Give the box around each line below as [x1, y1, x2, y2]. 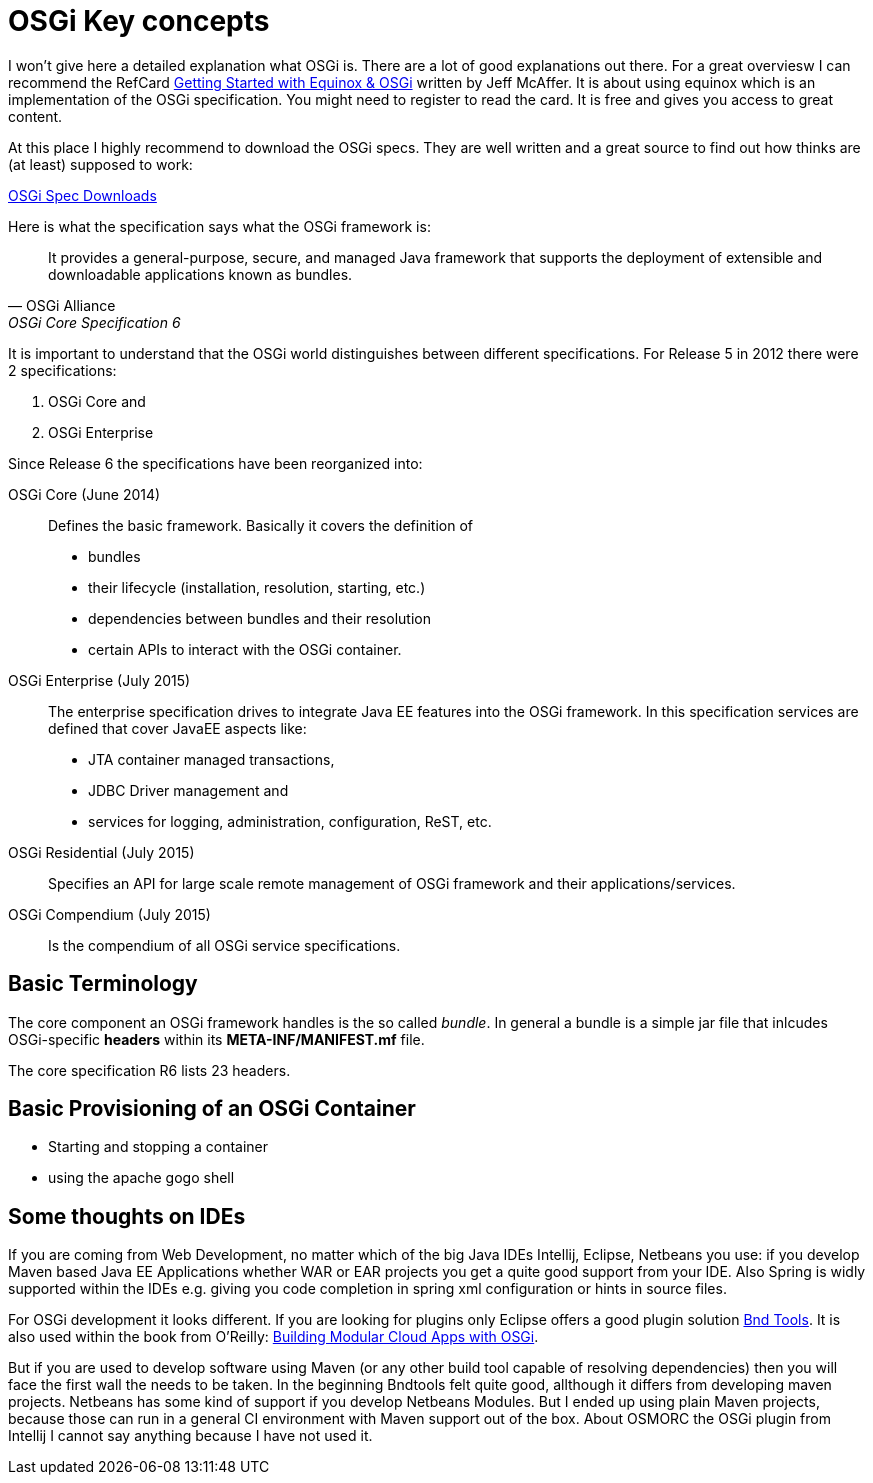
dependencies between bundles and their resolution [88, 609, 432, 627]
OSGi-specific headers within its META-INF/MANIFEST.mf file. [8, 1030, 425, 1048]
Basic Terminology [8, 971, 198, 997]
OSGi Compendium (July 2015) [8, 905, 211, 923]
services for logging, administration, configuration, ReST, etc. [88, 812, 492, 830]
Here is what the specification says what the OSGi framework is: [8, 217, 431, 235]
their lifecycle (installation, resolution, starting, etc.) [88, 578, 426, 596]
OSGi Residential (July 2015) [8, 843, 195, 861]
